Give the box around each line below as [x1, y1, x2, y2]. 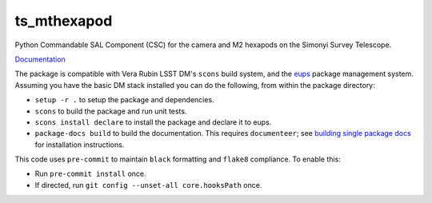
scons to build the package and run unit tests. [34, 106, 187, 116]
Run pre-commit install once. [34, 169, 147, 179]
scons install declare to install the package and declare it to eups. [34, 117, 272, 127]
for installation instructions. [34, 140, 125, 149]
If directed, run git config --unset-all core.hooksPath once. [34, 180, 262, 189]
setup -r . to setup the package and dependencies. [34, 95, 215, 105]
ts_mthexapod [14, 12, 113, 30]
